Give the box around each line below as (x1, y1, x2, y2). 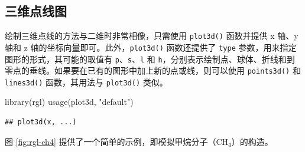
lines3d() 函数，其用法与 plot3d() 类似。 (5, 75, 168, 88)
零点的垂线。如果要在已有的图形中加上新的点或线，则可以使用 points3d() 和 (5, 64, 301, 77)
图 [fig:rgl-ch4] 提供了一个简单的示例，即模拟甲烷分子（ (5, 135, 216, 147)
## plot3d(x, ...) (5, 118, 77, 127)
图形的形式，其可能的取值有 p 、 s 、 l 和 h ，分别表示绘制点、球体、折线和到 (5, 52, 295, 65)
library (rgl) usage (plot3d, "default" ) (5, 95, 134, 108)
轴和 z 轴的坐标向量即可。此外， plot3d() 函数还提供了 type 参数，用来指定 (5, 41, 297, 53)
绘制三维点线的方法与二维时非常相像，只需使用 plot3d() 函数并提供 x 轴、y (5, 29, 298, 42)
